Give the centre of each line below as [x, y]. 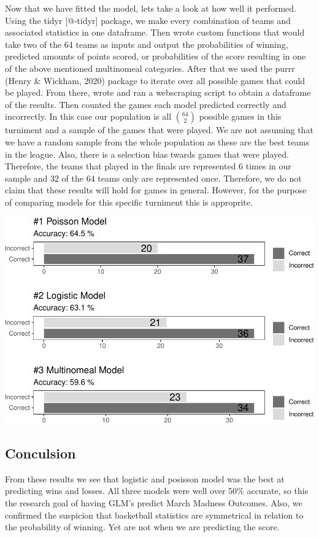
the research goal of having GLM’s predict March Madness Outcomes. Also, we [154, 503]
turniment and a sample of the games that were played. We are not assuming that [159, 130]
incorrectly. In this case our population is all [88, 116]
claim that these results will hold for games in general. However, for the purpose [156, 190]
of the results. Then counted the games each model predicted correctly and [146, 104]
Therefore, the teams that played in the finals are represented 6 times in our [148, 166]
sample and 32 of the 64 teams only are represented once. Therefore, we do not [153, 178]
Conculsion [40, 453]
